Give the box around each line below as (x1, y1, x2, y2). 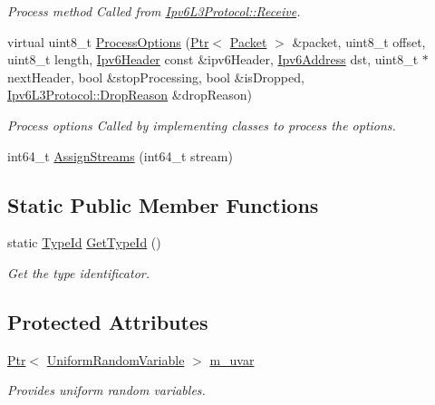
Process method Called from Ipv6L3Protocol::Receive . (7, 2, 301, 20)
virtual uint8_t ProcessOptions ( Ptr (7, 32, 209, 51)
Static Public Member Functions (7, 190, 319, 218)
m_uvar (209, 350, 255, 369)
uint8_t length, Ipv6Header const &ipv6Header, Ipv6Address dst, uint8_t (7, 50, 419, 69)
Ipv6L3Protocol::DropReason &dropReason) (7, 85, 253, 104)
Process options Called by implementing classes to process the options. (7, 115, 396, 134)
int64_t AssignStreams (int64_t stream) (7, 146, 233, 165)
